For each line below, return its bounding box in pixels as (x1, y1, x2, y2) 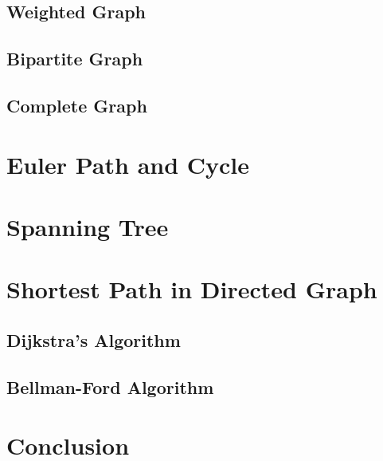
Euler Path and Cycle (6, 148, 250, 180)
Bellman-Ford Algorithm (6, 374, 214, 399)
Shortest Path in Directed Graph (6, 273, 377, 305)
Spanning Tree (6, 210, 169, 242)
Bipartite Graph (6, 46, 143, 71)
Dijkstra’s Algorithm (6, 327, 181, 352)
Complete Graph (6, 93, 147, 117)
